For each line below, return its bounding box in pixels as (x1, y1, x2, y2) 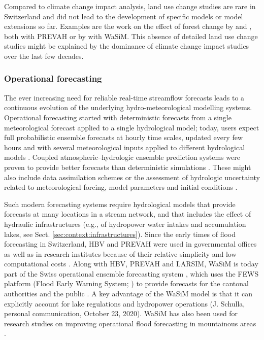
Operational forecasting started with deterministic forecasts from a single (4, 112, 232, 122)
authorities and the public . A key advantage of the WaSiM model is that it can (4, 288, 253, 299)
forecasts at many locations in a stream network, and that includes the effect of (4, 209, 251, 219)
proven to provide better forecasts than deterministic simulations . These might (4, 161, 251, 172)
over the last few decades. (4, 50, 84, 61)
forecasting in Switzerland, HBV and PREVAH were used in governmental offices (4, 239, 257, 249)
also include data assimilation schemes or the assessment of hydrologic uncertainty (4, 172, 260, 182)
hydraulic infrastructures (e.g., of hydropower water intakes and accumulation (4, 218, 246, 229)
